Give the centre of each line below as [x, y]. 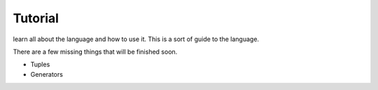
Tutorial [36, 18]
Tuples [40, 65]
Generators [47, 74]
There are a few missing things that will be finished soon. [95, 52]
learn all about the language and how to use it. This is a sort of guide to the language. [136, 39]
